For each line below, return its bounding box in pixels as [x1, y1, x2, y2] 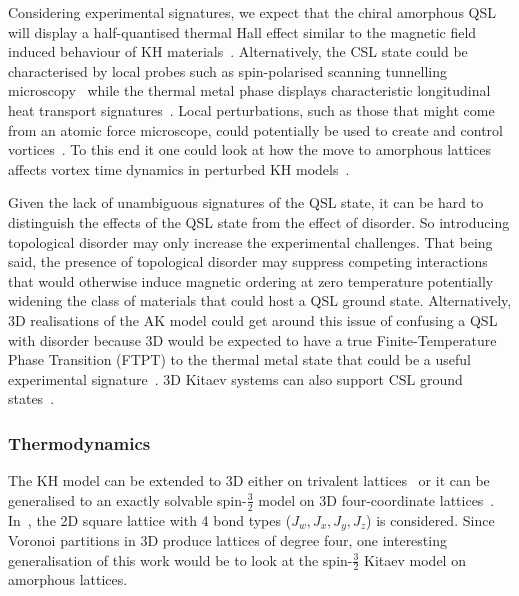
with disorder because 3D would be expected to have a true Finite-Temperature [8, 329, 497, 350]
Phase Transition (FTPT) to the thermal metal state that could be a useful [8, 349, 471, 370]
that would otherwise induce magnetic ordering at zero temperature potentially [8, 270, 494, 291]
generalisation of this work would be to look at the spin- [8, 549, 353, 570]
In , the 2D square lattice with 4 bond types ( [8, 509, 292, 530]
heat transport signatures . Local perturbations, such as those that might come [8, 99, 495, 120]
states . [8, 388, 55, 409]
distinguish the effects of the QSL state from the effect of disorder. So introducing [8, 211, 510, 232]
